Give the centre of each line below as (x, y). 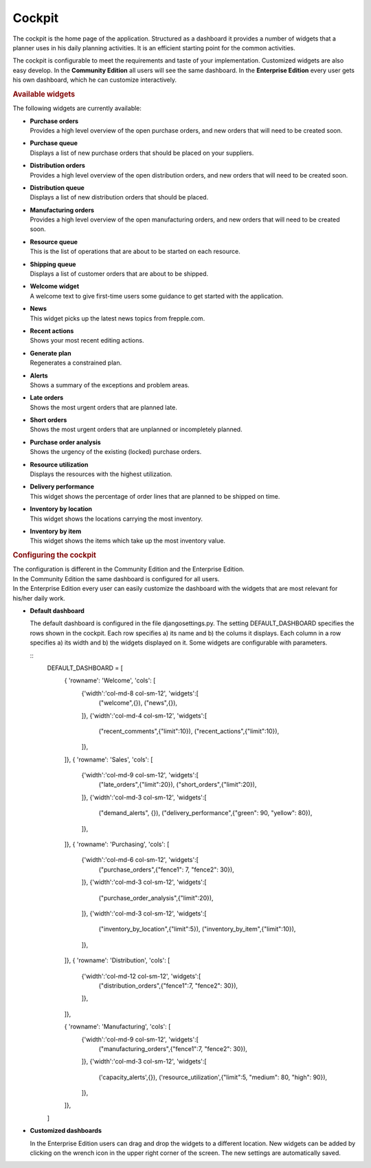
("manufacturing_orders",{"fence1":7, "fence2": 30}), (173, 1048)
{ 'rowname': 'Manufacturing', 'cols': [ (117, 1027)
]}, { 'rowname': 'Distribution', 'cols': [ (117, 960)
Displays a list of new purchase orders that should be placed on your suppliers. (142, 153)
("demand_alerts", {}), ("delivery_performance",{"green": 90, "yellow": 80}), (205, 813)
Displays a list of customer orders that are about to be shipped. (119, 274)
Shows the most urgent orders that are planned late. (104, 407)
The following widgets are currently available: (77, 108)
